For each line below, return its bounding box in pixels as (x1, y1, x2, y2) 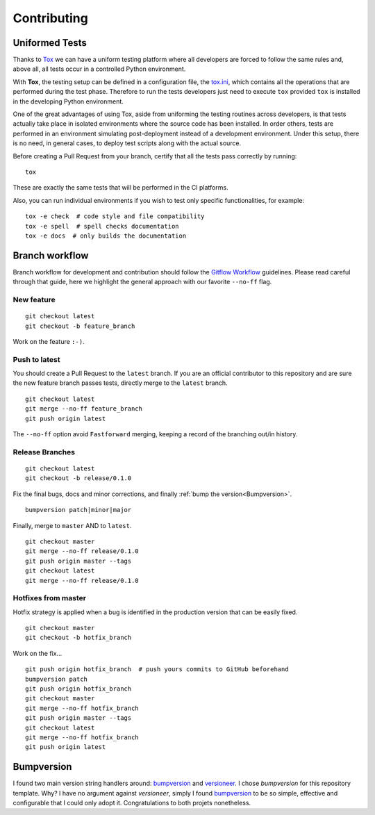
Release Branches (12, 447, 76, 456)
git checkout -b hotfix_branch (25, 634, 132, 642)
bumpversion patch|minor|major (25, 506, 132, 514)
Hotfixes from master (12, 593, 87, 603)
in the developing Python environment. (12, 97, 124, 106)
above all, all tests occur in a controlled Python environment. (12, 65, 186, 73)
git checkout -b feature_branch (25, 322, 135, 330)
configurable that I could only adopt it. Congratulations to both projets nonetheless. (12, 799, 251, 807)
